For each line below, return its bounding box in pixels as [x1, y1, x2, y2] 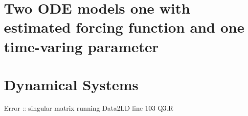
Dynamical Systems [4, 74, 139, 94]
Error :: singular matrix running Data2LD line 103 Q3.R [4, 102, 174, 113]
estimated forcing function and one [4, 17, 245, 37]
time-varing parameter [4, 36, 159, 56]
